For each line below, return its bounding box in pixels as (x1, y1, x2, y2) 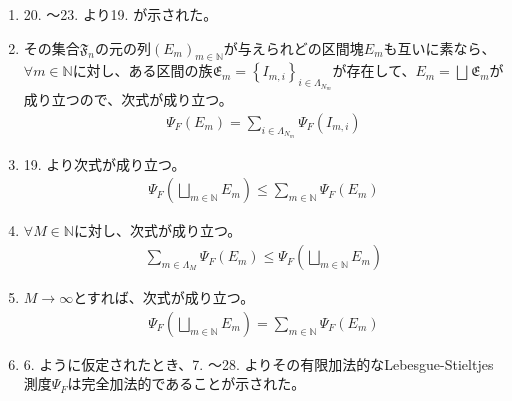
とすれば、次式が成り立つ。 (73, 287, 255, 308)
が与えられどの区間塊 (223, 37, 364, 58)
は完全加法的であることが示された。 (67, 373, 306, 394)
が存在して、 (332, 60, 416, 81)
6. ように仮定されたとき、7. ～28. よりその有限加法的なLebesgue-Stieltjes (23, 353, 494, 374)
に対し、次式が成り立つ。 (73, 220, 242, 241)
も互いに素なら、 (383, 37, 496, 58)
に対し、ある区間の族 (72, 60, 213, 81)
